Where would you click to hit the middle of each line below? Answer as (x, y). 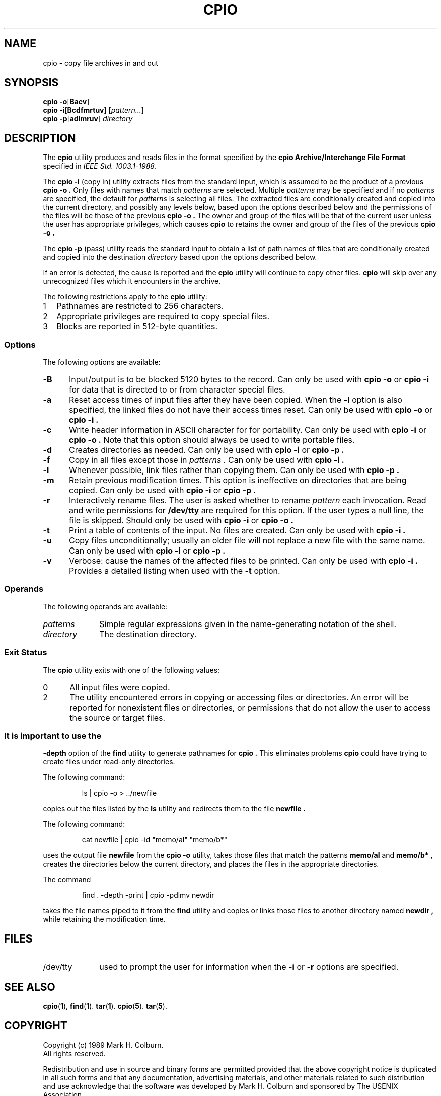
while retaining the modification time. (104, 919)
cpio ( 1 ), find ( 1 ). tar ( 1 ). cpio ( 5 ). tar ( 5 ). (105, 1006)
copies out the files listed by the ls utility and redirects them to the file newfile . (174, 809)
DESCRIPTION (40, 138)
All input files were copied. (120, 687)
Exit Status (26, 652)
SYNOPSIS (31, 83)
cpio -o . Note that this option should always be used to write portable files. (212, 440)
